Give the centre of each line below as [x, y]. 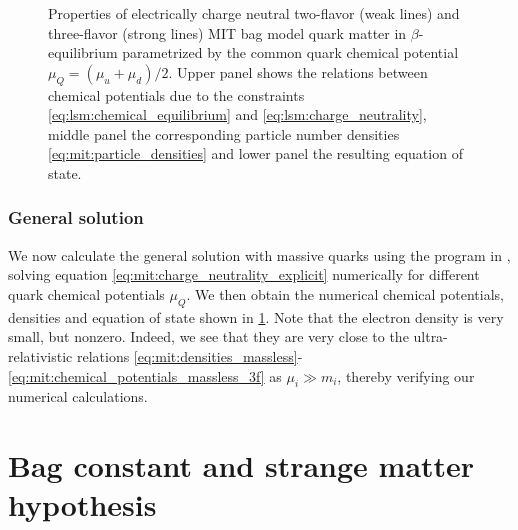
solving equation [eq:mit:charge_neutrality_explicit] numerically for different [244, 274]
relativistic [40, 355]
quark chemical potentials [86, 293]
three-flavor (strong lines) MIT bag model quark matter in [227, 32]
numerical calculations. [78, 396]
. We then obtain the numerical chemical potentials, [345, 293]
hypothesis [82, 504]
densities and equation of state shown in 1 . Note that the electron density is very [256, 316]
